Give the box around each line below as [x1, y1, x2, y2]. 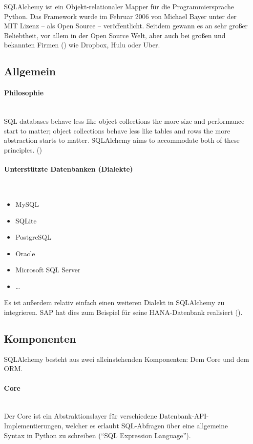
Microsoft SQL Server [15, 265, 81, 275]
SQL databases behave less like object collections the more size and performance [4, 116, 245, 126]
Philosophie [4, 88, 44, 98]
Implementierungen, [4, 421, 63, 431]
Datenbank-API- [159, 411, 209, 421]
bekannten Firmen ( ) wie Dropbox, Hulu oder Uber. [4, 40, 160, 50]
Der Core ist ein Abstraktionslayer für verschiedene [4, 411, 157, 421]
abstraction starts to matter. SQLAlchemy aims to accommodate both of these [4, 135, 240, 145]
